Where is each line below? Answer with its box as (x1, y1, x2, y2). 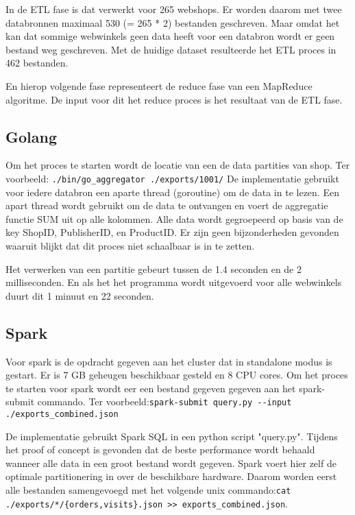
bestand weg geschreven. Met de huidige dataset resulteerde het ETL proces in (5, 42, 336, 56)
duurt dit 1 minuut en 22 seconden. (5, 288, 154, 302)
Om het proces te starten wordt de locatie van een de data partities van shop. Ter (5, 158, 350, 172)
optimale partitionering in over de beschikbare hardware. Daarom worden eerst (5, 469, 337, 483)
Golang (5, 125, 57, 147)
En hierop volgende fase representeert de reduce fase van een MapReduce (5, 78, 313, 93)
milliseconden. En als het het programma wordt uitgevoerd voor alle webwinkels (5, 275, 342, 289)
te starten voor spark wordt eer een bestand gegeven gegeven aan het (5, 381, 296, 395)
